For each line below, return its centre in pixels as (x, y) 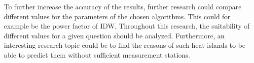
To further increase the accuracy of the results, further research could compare (123, 6)
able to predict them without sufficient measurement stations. (97, 54)
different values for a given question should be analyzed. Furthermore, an (114, 35)
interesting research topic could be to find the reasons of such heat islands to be (125, 45)
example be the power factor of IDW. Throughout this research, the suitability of (127, 26)
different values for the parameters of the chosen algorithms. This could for (117, 16)
